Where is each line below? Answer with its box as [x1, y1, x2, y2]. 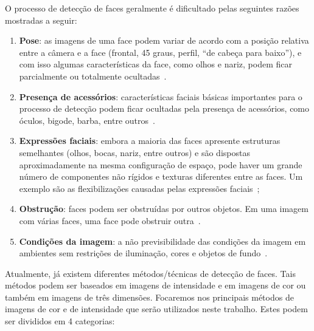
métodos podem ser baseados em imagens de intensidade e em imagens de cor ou [5, 279, 306, 292]
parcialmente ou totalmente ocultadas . [19, 69, 167, 82]
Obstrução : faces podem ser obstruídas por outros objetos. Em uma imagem [19, 202, 309, 215]
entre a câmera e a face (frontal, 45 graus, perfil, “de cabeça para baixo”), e [19, 46, 302, 58]
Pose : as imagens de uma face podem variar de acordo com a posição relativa [19, 34, 309, 47]
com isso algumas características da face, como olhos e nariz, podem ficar [19, 58, 292, 70]
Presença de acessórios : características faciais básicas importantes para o [19, 90, 302, 103]
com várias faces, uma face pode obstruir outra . [19, 214, 201, 227]
